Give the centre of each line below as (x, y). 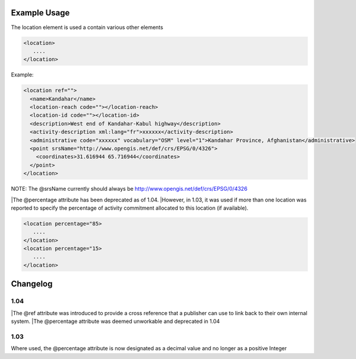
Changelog (32, 284)
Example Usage (40, 13)
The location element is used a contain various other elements (87, 27)
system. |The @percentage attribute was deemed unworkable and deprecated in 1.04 (115, 321)
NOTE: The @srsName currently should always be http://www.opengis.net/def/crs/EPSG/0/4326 (129, 189)
